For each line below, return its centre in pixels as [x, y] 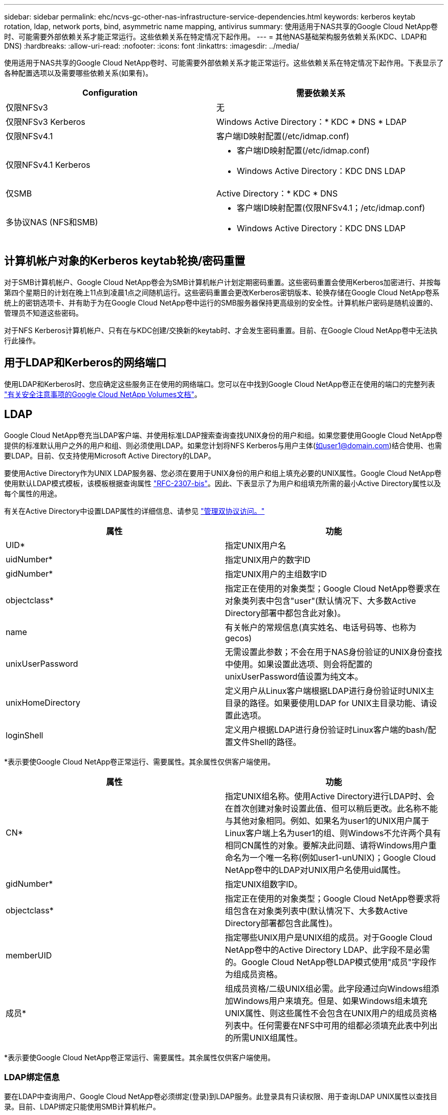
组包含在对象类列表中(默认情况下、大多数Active [317, 911]
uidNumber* [29, 559]
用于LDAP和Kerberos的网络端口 [85, 363]
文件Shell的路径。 [267, 742]
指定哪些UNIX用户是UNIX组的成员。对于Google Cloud [329, 937]
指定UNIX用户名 [256, 545]
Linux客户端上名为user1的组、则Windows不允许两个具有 [333, 833]
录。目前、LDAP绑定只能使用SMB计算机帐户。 [82, 1107]
